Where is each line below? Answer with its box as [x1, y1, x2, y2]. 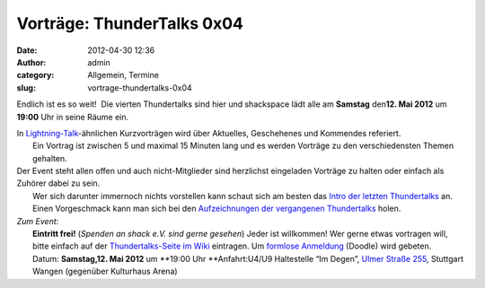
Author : [16, 57, 47, 67]
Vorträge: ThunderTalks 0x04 [16, 13, 244, 33]
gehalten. [32, 153, 67, 163]
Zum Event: [16, 215, 59, 226]
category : [16, 70, 55, 81]
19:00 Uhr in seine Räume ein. [16, 111, 129, 122]
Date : [16, 45, 38, 56]
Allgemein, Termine [87, 70, 159, 81]
